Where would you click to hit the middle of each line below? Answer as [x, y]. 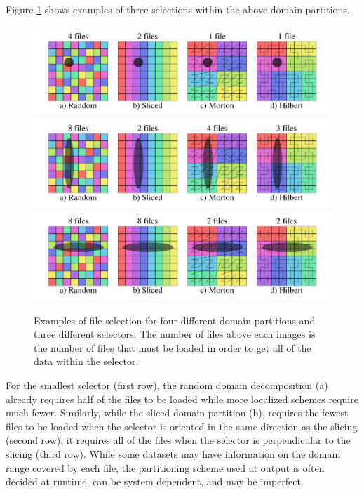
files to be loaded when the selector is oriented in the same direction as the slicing [182, 426]
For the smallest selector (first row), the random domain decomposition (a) [167, 385]
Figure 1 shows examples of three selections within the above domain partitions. [178, 9]
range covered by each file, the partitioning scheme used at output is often [165, 467]
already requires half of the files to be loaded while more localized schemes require [182, 399]
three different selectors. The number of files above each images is [175, 334]
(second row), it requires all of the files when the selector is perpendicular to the [178, 440]
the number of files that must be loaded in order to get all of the [173, 347]
